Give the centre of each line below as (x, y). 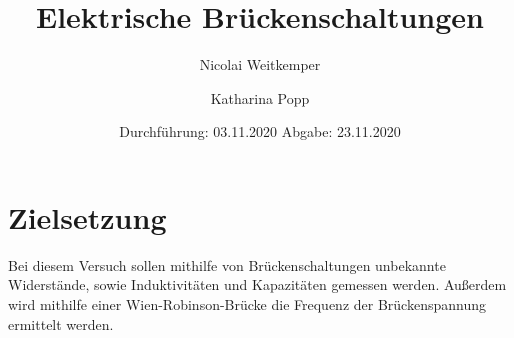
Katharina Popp (260, 97)
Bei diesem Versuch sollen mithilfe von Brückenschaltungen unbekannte (227, 264)
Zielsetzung (87, 216)
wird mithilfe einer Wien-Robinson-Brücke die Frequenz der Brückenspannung (247, 304)
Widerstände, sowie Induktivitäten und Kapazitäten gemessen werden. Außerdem (257, 284)
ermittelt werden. (61, 323)
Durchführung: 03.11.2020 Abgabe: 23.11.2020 (260, 131)
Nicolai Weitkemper (260, 64)
